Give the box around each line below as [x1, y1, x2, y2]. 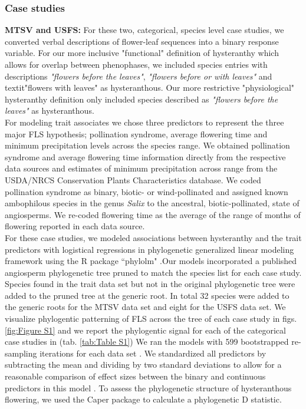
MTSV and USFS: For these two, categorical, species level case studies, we [5, 24, 284, 36]
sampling [5, 347, 37, 359]
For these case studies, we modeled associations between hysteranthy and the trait [5, 231, 302, 243]
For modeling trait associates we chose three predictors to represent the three [5, 116, 284, 128]
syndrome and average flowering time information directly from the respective [5, 150, 286, 163]
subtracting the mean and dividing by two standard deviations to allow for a [5, 358, 282, 371]
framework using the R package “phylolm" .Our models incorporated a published [5, 255, 297, 267]
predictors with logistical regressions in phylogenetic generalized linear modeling [5, 243, 294, 255]
